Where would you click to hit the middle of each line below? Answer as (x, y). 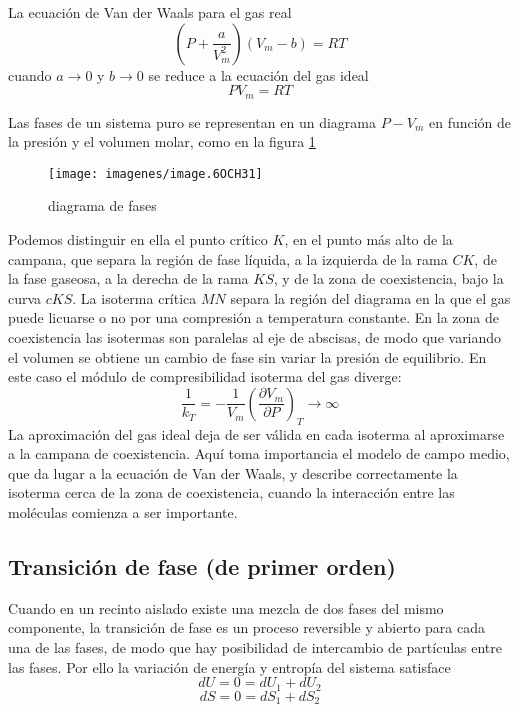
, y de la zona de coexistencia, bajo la (388, 278)
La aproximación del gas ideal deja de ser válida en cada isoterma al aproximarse (256, 433)
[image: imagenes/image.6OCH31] (155, 173)
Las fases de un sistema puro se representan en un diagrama (192, 121)
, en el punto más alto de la (368, 239)
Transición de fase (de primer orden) (202, 565)
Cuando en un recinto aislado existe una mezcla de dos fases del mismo (226, 607)
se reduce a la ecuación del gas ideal (258, 74)
